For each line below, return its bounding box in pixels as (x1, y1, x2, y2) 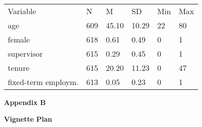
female (8, 34, 30, 45)
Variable (8, 5, 36, 17)
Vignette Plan (4, 113, 52, 124)
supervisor (8, 48, 43, 59)
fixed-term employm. (8, 76, 79, 87)
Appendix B (4, 97, 46, 107)
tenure (8, 62, 30, 73)
